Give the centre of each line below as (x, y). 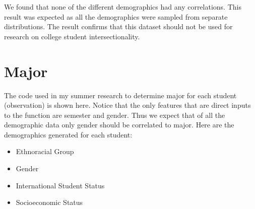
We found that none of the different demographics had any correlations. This (123, 7)
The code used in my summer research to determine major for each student (120, 95)
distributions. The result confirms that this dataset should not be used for (118, 26)
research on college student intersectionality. (72, 36)
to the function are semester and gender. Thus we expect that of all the (115, 115)
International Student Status (60, 185)
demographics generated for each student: (68, 134)
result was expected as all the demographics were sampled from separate (116, 16)
